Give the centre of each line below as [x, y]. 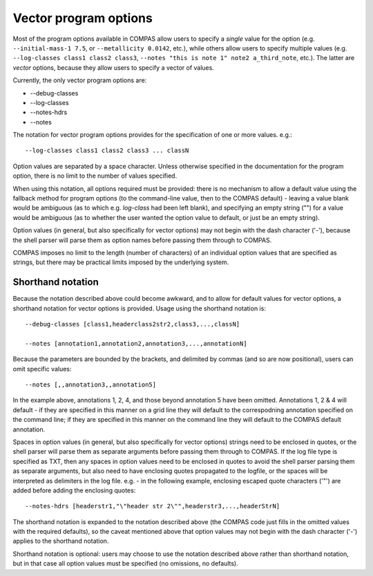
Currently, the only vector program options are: [80, 80]
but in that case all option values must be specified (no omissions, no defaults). [125, 564]
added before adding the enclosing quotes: [74, 490]
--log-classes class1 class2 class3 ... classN [107, 151]
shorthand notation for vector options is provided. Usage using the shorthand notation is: [139, 308]
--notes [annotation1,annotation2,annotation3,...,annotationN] [136, 343]
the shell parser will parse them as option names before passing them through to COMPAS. [142, 240]
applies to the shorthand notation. [61, 541]
